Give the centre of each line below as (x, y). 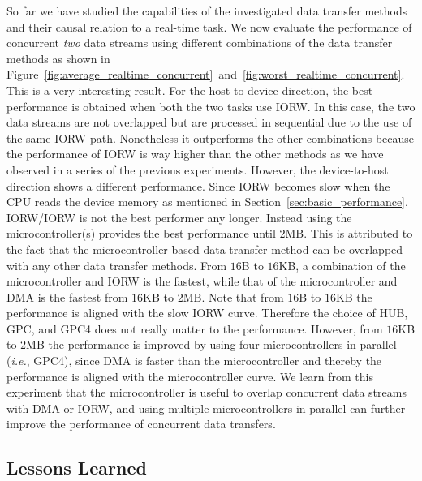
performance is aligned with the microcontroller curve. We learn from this (190, 376)
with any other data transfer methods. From (117, 265)
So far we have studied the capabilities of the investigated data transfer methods (207, 11)
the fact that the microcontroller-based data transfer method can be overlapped (205, 249)
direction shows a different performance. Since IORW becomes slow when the (198, 185)
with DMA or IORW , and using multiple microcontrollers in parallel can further (206, 408)
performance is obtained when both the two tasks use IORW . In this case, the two (211, 106)
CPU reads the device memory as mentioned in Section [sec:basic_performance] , (207, 202)
